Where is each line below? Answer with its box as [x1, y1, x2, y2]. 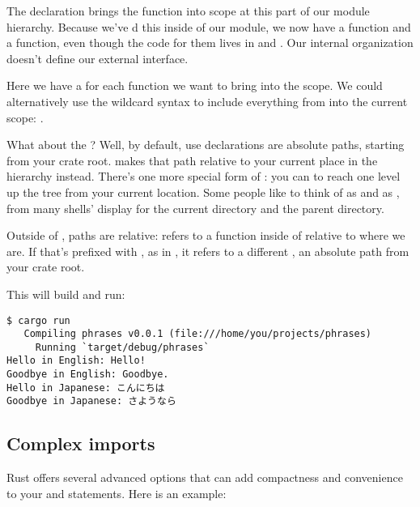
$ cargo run [6, 314, 70, 326]
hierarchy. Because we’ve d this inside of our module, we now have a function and [6, 18, 411, 35]
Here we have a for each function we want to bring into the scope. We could [6, 77, 383, 94]
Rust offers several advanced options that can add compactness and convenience [6, 469, 403, 486]
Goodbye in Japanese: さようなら [6, 395, 176, 407]
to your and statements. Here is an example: [6, 484, 227, 501]
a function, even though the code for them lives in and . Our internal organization [6, 34, 414, 51]
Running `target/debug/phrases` [35, 341, 210, 353]
